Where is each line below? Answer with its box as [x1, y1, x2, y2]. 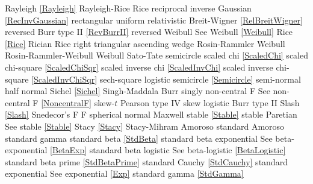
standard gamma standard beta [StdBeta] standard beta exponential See [5, 132, 273, 144]
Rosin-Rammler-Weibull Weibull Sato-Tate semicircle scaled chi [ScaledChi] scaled [5, 49, 308, 62]
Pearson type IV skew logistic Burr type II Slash [120, 96, 300, 109]
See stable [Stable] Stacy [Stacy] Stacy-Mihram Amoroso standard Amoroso [5, 119, 285, 132]
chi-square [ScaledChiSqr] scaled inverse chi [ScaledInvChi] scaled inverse [5, 60, 273, 73]
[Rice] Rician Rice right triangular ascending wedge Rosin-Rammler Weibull [5, 37, 285, 49]
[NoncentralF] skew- [41, 96, 115, 109]
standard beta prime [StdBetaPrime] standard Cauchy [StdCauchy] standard [5, 155, 288, 168]
